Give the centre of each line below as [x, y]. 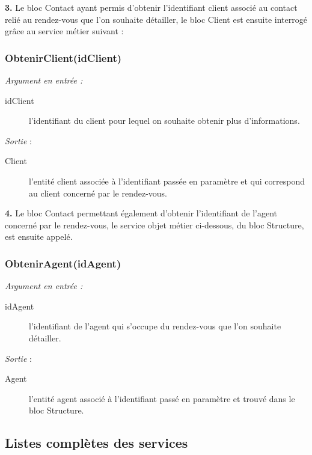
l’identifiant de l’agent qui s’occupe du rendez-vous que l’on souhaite [155, 326]
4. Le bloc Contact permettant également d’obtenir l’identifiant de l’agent [141, 213]
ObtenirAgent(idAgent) [63, 263]
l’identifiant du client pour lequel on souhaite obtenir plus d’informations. [164, 121]
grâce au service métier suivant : [64, 31]
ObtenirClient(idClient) [63, 57]
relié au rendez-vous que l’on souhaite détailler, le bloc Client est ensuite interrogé [156, 19]
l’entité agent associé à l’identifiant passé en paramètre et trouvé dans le [162, 398]
